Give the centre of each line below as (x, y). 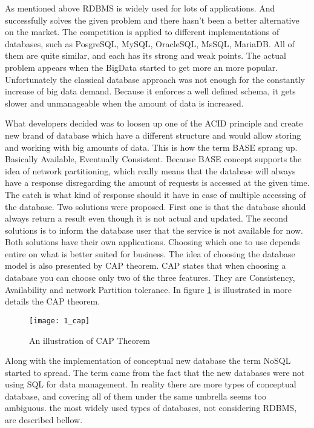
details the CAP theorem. (53, 301)
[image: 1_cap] (60, 321)
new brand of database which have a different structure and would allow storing (153, 135)
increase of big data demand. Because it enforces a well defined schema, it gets (150, 91)
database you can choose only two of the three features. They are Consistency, (150, 278)
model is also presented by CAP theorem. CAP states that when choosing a (146, 265)
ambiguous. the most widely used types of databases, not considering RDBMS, (151, 408)
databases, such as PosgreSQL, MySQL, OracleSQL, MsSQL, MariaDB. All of (150, 43)
